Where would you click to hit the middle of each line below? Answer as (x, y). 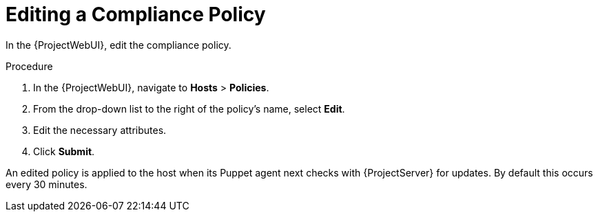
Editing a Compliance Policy (136, 14)
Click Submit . (64, 151)
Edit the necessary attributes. (100, 130)
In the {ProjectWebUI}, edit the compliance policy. (118, 45)
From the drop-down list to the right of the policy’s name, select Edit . (189, 108)
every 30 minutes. (47, 184)
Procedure (29, 66)
